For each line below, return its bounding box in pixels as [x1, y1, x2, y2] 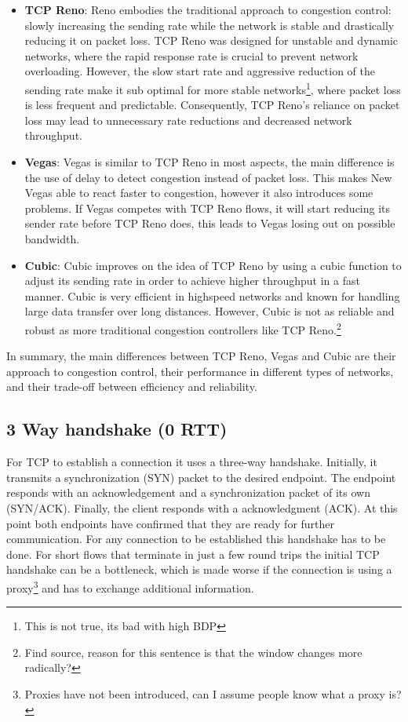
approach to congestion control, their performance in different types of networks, [6, 363, 394, 379]
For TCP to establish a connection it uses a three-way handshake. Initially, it [6, 454, 377, 470]
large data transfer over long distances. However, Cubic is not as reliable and [24, 303, 395, 319]
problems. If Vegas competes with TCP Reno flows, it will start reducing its [24, 199, 391, 216]
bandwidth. [24, 230, 80, 246]
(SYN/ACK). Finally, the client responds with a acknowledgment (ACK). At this [6, 499, 398, 516]
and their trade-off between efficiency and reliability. [6, 378, 257, 395]
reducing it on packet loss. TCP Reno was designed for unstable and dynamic [24, 32, 399, 49]
